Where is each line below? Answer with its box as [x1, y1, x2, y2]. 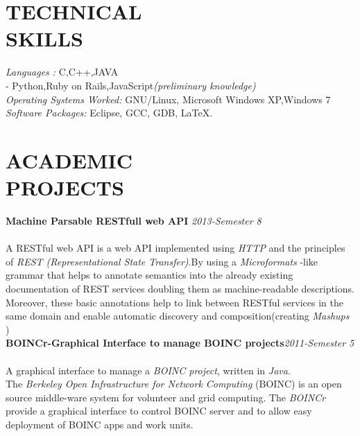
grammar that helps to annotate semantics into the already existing [6, 268, 293, 282]
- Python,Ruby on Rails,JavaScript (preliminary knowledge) [6, 78, 256, 92]
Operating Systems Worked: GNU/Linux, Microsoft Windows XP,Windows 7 [6, 91, 331, 106]
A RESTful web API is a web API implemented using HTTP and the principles [6, 241, 345, 255]
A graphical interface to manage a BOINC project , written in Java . [6, 363, 291, 377]
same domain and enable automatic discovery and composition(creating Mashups [6, 308, 350, 323]
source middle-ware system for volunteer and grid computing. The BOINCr [6, 390, 326, 404]
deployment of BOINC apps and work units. [6, 417, 194, 431]
